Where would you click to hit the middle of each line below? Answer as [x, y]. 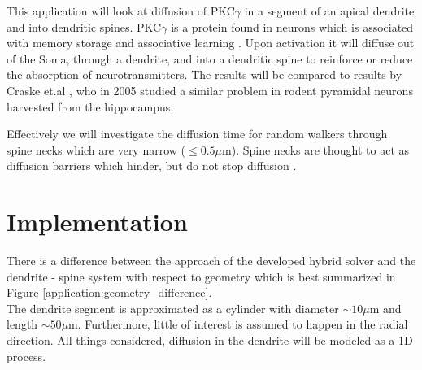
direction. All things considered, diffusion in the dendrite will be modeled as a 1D [210, 340]
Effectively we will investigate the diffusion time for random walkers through [197, 134]
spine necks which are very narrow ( [96, 149]
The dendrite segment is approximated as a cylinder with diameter [173, 308]
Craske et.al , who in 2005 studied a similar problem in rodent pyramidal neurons [210, 90]
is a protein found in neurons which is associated [292, 26]
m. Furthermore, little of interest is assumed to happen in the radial [238, 324]
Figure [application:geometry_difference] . [109, 292]
